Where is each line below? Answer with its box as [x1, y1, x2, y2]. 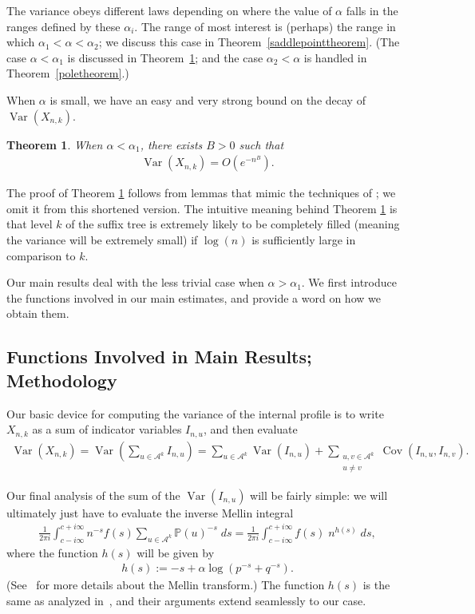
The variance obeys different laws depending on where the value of [6, 2, 332, 18]
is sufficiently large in [251, 231, 356, 248]
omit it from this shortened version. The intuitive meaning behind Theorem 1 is [6, 200, 398, 216]
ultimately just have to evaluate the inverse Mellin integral [6, 504, 294, 521]
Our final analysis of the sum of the [6, 486, 180, 503]
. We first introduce [301, 274, 397, 291]
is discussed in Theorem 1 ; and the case [67, 49, 263, 65]
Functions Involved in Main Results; [6, 344, 312, 369]
